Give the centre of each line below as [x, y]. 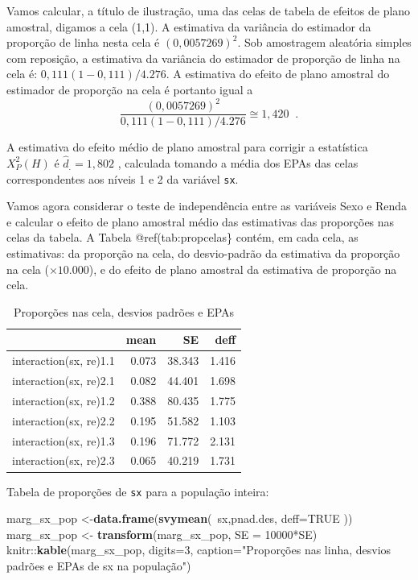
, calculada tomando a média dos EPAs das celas [238, 162]
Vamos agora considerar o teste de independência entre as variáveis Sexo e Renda [207, 206]
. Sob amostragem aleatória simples [324, 42]
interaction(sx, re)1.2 [64, 400]
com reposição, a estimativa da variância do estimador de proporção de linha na [203, 58]
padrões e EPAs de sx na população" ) [99, 565]
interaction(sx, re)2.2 [64, 420]
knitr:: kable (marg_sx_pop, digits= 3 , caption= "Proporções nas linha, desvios [199, 550]
